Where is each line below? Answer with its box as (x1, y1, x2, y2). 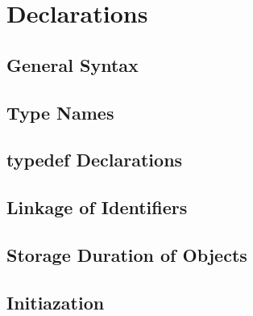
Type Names (6, 99, 114, 124)
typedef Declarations (6, 147, 183, 172)
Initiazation (6, 289, 105, 314)
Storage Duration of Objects (6, 242, 247, 267)
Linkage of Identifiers (6, 195, 188, 220)
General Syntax (6, 52, 139, 77)
